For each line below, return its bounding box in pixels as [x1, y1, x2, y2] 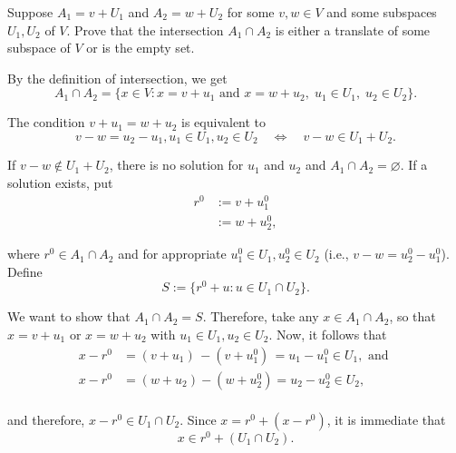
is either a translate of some [275, 20, 431, 39]
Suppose [7, 3, 53, 21]
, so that [389, 307, 436, 326]
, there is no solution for [109, 155, 244, 174]
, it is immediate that [326, 409, 446, 428]
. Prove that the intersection [66, 20, 224, 39]
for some [227, 3, 275, 21]
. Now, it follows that [268, 325, 387, 343]
